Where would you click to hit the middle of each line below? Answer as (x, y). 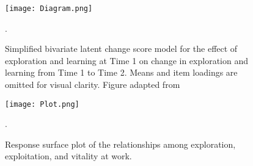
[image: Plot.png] (42, 104)
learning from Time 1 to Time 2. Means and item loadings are (121, 72)
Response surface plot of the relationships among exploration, (120, 144)
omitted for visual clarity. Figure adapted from (93, 85)
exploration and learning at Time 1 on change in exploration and (127, 60)
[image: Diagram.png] (49, 9)
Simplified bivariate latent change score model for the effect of (121, 49)
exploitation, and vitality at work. (68, 156)
